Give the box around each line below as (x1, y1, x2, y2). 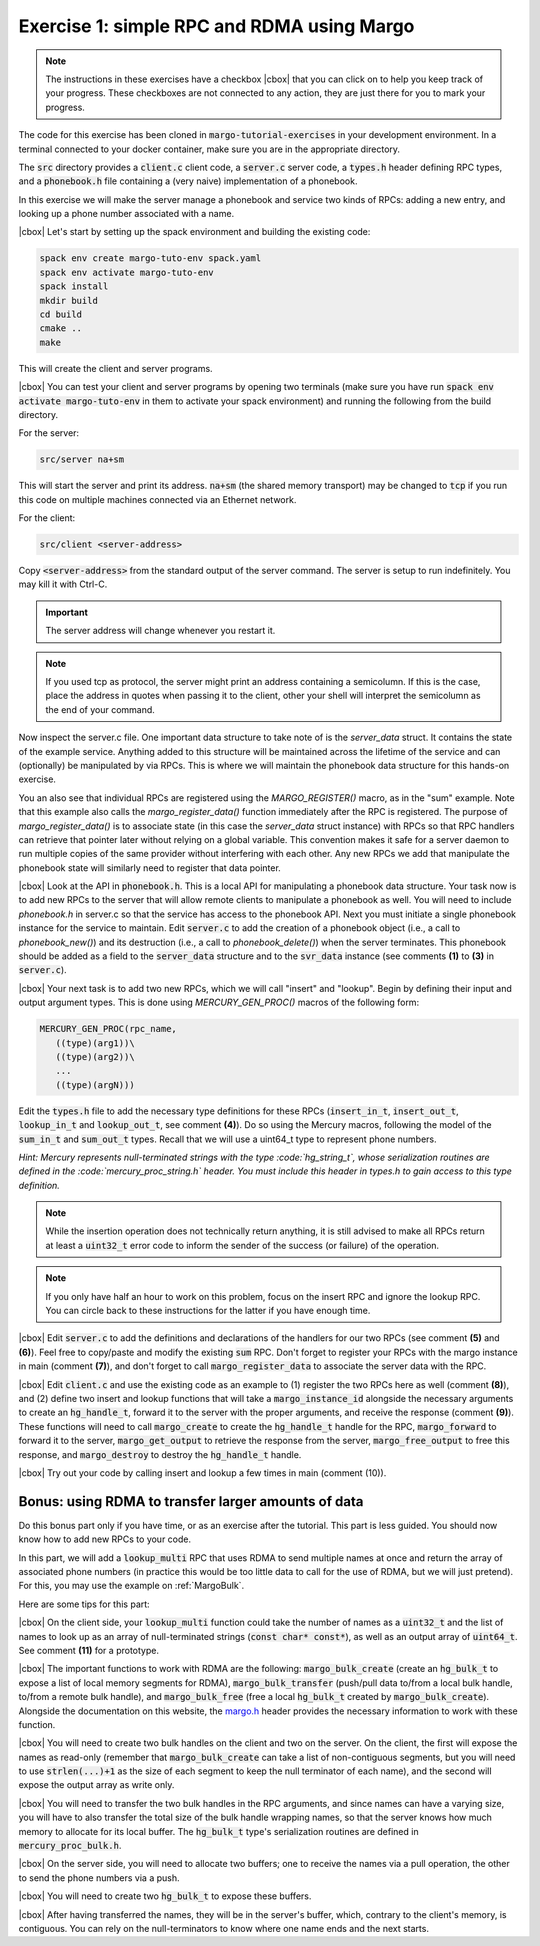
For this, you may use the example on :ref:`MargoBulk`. (18, 1580, 245, 1592)
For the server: (18, 427, 80, 439)
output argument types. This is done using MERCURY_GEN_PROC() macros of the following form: (18, 996, 420, 1009)
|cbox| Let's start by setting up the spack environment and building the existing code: (18, 226, 371, 238)
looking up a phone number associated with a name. (18, 208, 235, 220)
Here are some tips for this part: (18, 1598, 150, 1610)
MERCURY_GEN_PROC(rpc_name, (39, 1023, 177, 1035)
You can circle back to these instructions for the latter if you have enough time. (45, 1305, 371, 1317)
